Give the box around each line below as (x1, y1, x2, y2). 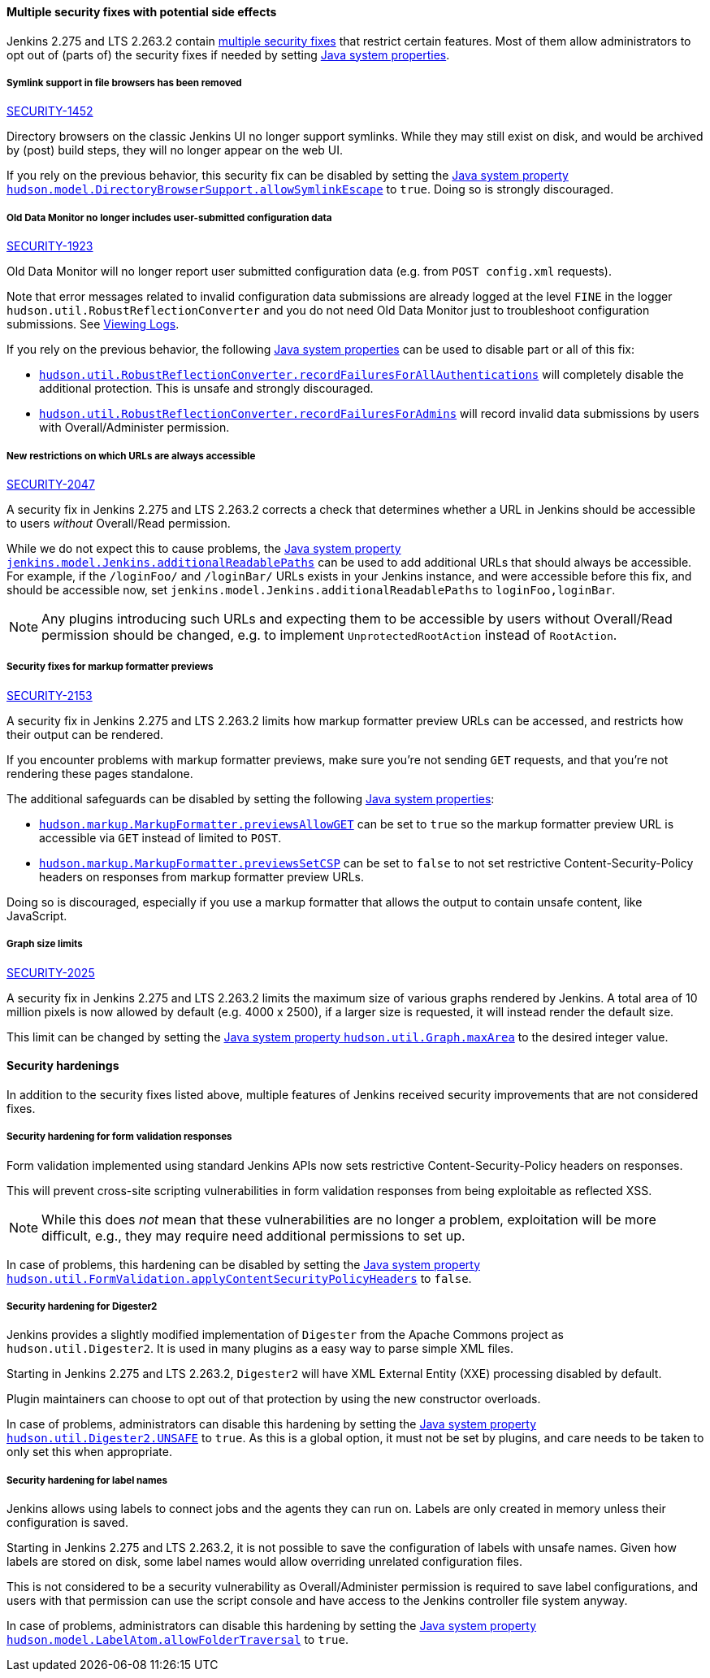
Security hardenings (6, 1059, 119, 1073)
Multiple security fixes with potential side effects (6, 5, 277, 19)
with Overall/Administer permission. (39, 420, 230, 435)
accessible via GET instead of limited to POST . (39, 830, 282, 845)
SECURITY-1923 (6, 239, 93, 254)
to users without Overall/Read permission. (6, 515, 231, 530)
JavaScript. (6, 908, 67, 923)
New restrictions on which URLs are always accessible (6, 450, 256, 462)
